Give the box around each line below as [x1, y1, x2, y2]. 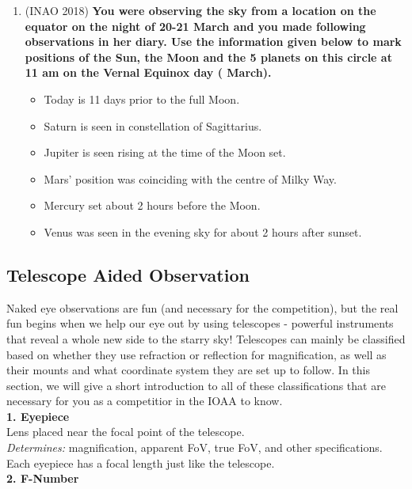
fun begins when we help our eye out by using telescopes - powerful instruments [6, 315, 394, 332]
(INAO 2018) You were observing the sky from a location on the [25, 2, 376, 18]
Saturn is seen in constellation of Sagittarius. [44, 117, 262, 134]
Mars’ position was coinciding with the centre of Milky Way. [44, 170, 337, 187]
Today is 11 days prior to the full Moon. [44, 90, 240, 107]
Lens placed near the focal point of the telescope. [6, 423, 245, 440]
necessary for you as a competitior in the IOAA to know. [6, 392, 283, 409]
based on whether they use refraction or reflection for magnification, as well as [6, 346, 387, 362]
